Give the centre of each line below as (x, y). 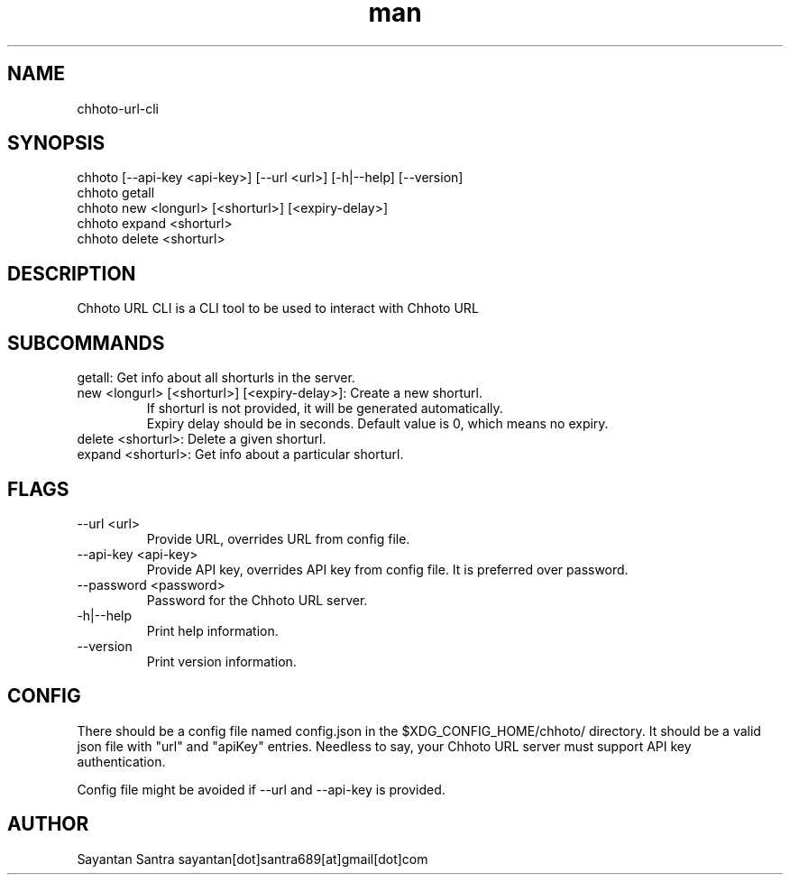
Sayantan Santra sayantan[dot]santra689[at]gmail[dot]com (253, 859)
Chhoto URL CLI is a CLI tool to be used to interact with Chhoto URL (278, 308)
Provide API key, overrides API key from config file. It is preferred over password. (387, 569)
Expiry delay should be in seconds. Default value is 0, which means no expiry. (377, 424)
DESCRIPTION (72, 273)
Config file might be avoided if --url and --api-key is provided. (261, 789)
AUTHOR (48, 824)
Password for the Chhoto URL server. (257, 600)
